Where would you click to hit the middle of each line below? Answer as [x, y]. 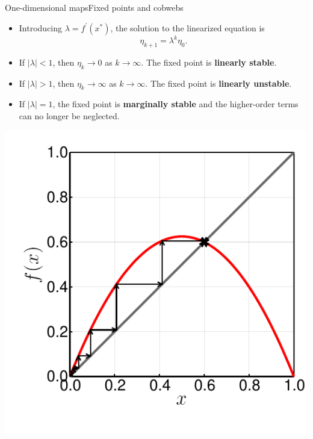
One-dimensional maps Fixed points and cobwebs [94, 7]
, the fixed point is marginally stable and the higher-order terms [175, 104]
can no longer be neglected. [69, 116]
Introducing [41, 27]
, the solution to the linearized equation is [187, 27]
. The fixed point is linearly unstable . [218, 83]
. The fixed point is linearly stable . [209, 62]
